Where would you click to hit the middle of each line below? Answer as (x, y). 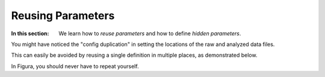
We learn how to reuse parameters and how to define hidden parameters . (150, 33)
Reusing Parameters (63, 16)
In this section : (30, 33)
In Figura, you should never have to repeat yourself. (75, 66)
